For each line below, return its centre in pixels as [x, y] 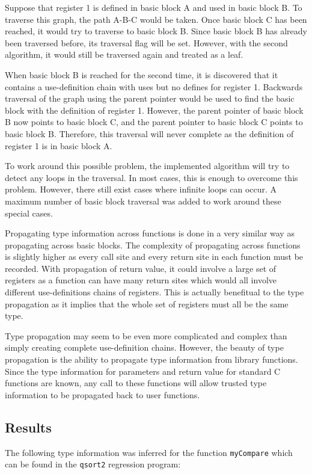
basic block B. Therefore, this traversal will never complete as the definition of [149, 133]
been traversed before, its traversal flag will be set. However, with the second [146, 42]
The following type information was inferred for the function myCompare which [149, 452]
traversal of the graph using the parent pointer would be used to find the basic [150, 98]
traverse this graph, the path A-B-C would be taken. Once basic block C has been [156, 19]
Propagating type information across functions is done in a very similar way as [150, 233]
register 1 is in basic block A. [59, 145]
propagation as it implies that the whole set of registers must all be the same [147, 303]
